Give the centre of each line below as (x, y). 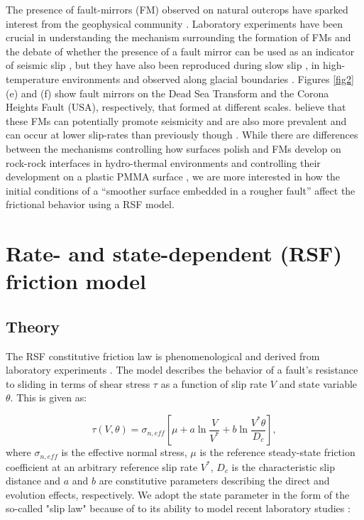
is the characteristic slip (283, 466)
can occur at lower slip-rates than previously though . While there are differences (182, 135)
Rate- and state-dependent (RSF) (174, 253)
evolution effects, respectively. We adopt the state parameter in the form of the (178, 494)
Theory (33, 326)
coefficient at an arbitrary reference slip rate (102, 466)
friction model (76, 281)
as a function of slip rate (214, 383)
